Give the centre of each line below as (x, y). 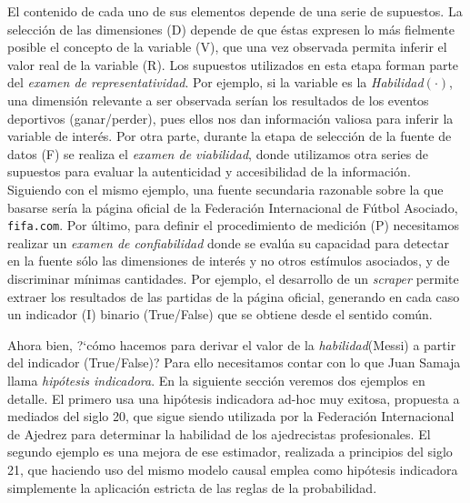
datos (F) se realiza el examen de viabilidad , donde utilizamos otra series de (218, 153)
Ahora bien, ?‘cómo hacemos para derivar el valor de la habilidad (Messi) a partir (232, 344)
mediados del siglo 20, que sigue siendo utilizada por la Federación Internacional (231, 416)
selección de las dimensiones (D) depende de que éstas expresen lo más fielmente (231, 29)
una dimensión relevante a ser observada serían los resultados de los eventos (218, 100)
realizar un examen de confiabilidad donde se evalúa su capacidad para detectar (228, 242)
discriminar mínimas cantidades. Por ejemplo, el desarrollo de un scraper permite (233, 278)
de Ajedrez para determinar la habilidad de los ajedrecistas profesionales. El (219, 433)
